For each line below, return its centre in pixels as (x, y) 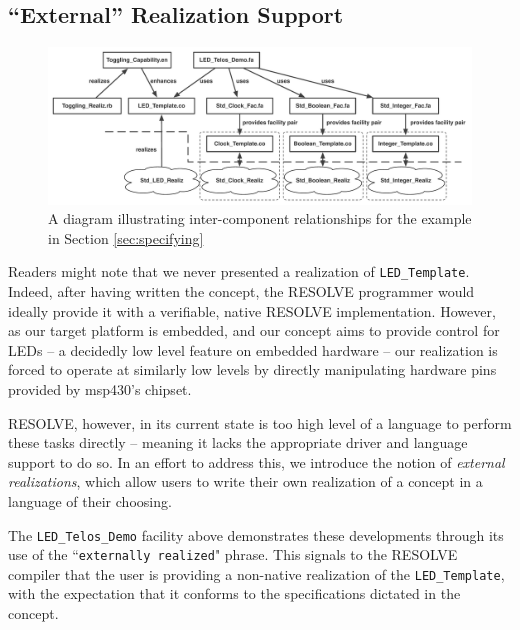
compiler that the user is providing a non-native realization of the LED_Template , (256, 573)
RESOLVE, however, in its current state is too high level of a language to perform (260, 422)
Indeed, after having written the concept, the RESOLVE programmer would (241, 290)
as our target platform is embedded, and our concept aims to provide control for (254, 330)
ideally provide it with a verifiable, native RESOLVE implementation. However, (252, 310)
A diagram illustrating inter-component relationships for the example (260, 218)
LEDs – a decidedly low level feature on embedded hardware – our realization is (253, 349)
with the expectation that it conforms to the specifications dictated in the (234, 593)
